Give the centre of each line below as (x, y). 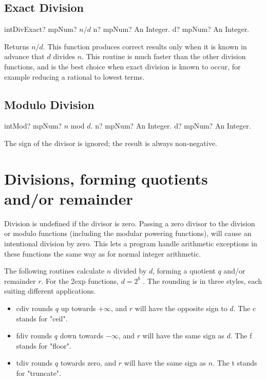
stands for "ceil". (42, 318)
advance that (24, 56)
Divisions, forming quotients (106, 178)
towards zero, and (88, 363)
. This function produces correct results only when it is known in (145, 46)
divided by (130, 271)
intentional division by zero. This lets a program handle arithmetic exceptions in (131, 243)
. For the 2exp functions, (80, 281)
